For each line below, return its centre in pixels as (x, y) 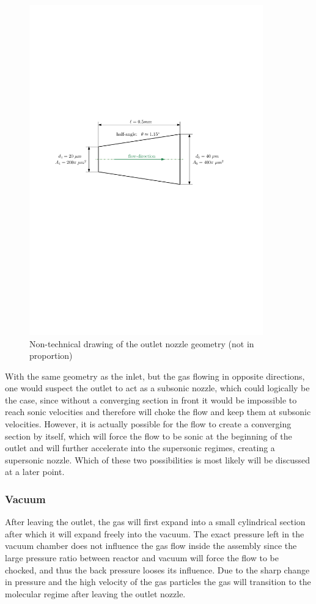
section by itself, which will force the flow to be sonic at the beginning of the (149, 436)
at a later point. (35, 472)
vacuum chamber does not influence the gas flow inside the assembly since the (151, 546)
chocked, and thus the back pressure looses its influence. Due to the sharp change (157, 569)
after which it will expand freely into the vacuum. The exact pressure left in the (155, 533)
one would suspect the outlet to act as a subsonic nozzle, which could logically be (157, 388)
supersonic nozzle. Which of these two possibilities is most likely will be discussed (157, 459)
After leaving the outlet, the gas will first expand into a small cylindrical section (155, 522)
